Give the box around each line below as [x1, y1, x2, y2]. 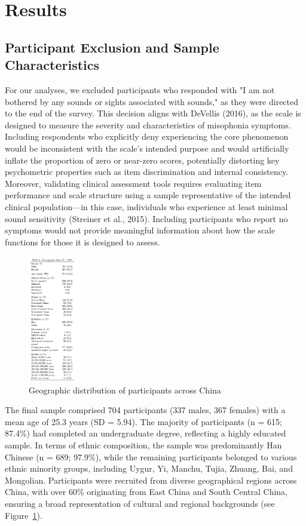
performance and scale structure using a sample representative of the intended [5, 189, 291, 201]
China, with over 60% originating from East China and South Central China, [5, 485, 287, 498]
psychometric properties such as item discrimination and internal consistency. [5, 165, 289, 178]
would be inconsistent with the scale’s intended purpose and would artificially [5, 142, 289, 154]
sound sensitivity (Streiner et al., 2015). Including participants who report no [5, 212, 288, 224]
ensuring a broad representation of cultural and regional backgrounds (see [5, 497, 275, 509]
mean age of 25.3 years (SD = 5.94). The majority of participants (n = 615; [5, 415, 283, 427]
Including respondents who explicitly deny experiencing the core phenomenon [5, 130, 289, 143]
